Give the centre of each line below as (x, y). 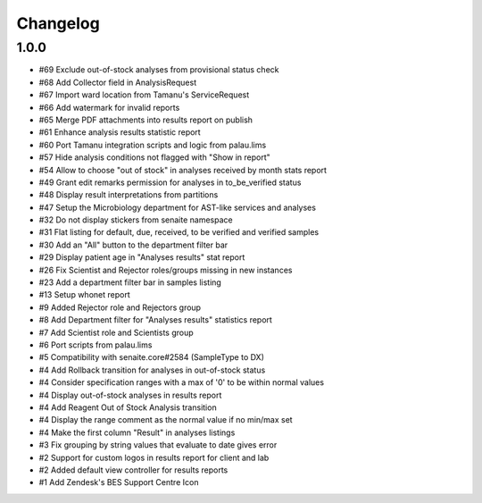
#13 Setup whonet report (84, 295)
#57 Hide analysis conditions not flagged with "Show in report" (155, 157)
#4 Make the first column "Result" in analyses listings (137, 432)
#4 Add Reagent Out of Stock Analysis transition (128, 407)
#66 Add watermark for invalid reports (109, 107)
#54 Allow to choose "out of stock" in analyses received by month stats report (183, 170)
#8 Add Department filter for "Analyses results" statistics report (155, 320)
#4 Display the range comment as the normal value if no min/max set (166, 420)
